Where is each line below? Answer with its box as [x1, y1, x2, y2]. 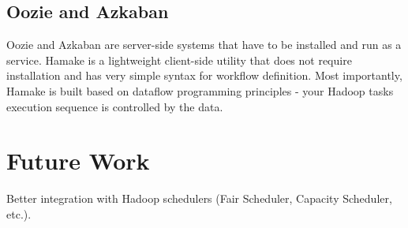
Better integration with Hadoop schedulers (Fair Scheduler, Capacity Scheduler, [6, 190, 392, 207]
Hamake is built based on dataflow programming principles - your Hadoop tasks [6, 82, 394, 99]
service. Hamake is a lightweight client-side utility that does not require [6, 51, 352, 68]
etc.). [6, 205, 32, 222]
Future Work [6, 144, 150, 177]
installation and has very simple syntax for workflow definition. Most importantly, [6, 67, 402, 84]
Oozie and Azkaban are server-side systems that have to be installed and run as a [6, 36, 402, 53]
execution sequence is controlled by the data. [6, 98, 223, 114]
